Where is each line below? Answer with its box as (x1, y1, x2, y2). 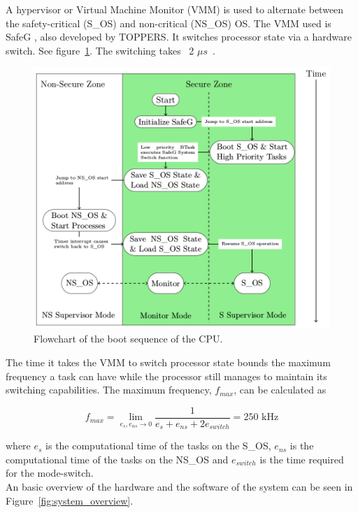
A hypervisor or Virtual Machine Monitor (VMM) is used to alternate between (6, 2, 344, 16)
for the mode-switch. (6, 465, 94, 480)
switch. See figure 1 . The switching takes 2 (6, 43, 194, 57)
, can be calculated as (234, 382, 327, 397)
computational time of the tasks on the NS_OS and (6, 451, 229, 466)
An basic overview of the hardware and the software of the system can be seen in (6, 479, 353, 494)
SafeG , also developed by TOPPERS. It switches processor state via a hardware (6, 29, 352, 44)
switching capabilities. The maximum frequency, (6, 382, 212, 397)
